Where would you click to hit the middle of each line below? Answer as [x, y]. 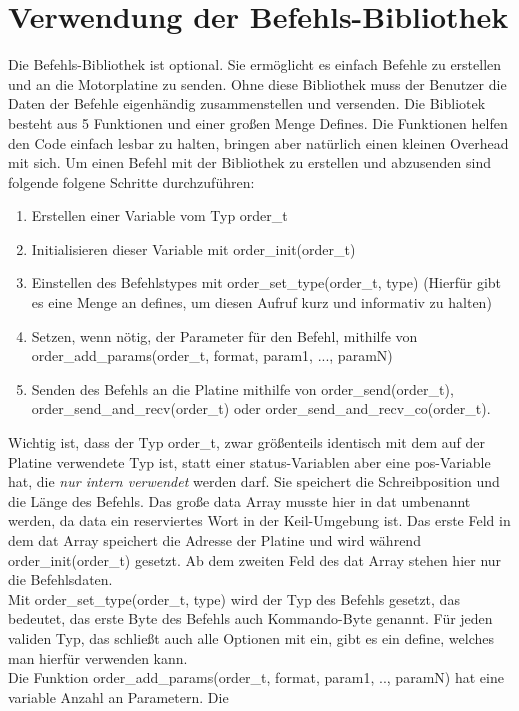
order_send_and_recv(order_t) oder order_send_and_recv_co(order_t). [261, 408]
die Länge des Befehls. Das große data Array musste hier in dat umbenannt [239, 500]
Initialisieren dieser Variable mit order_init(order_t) [193, 248]
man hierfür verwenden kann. [98, 657]
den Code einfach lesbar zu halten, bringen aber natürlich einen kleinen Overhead [258, 142]
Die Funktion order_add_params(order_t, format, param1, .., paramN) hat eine [256, 677]
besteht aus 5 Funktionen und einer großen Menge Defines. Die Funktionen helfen [258, 122]
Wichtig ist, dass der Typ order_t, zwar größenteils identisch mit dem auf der [246, 442]
